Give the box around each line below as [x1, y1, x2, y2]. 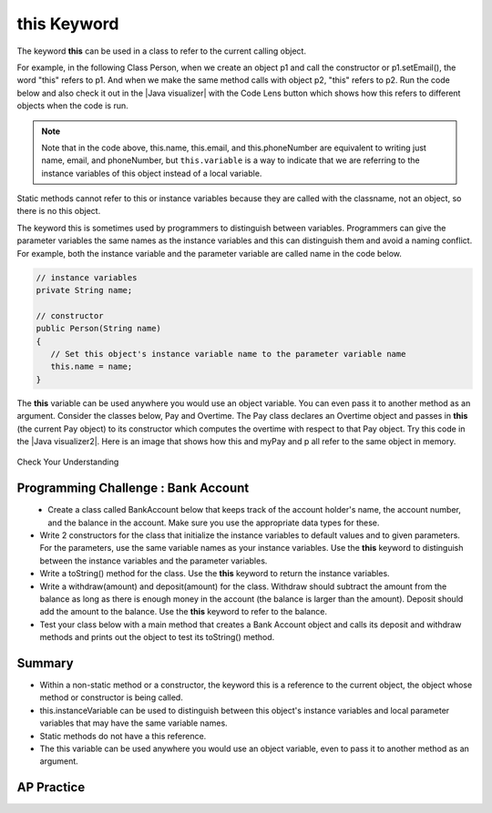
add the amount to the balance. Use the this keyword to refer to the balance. [39, 606, 328, 617]
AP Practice [16, 779, 86, 796]
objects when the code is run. [16, 100, 128, 111]
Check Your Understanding [16, 456, 119, 468]
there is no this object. [16, 206, 101, 217]
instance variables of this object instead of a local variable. [41, 168, 262, 178]
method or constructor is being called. [39, 692, 184, 703]
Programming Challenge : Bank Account [16, 481, 250, 496]
